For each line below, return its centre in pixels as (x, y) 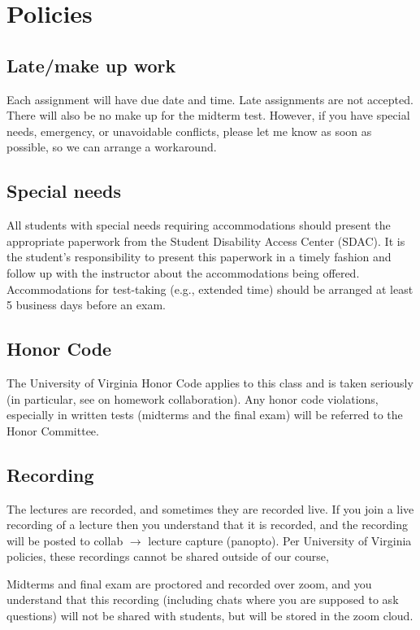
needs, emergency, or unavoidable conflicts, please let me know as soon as (189, 131)
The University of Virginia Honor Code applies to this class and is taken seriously (210, 382)
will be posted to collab (65, 540)
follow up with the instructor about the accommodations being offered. (183, 272)
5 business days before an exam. (86, 305)
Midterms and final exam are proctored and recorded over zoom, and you (189, 583)
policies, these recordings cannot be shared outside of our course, (168, 556)
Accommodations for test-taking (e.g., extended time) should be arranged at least (210, 289)
